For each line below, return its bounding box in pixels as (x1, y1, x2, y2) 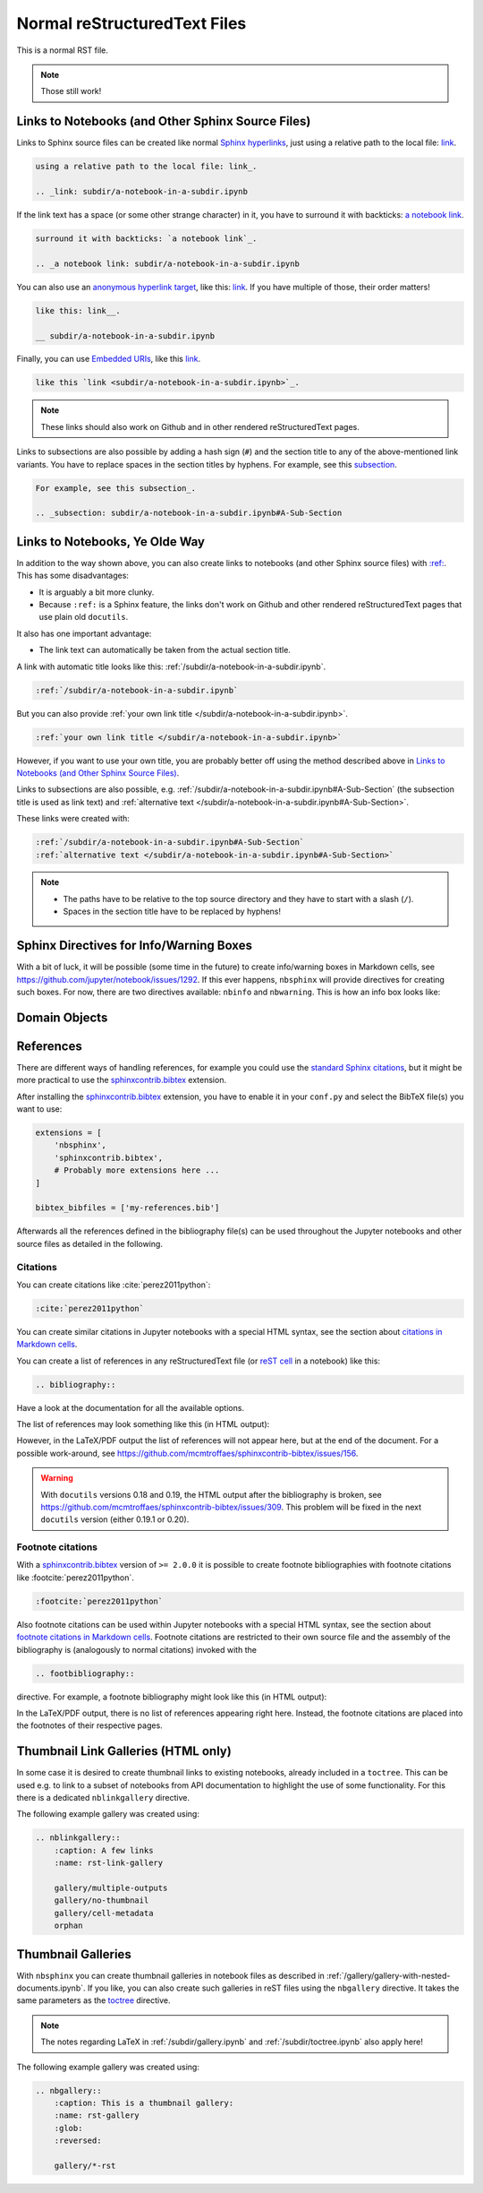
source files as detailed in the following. (16, 1238, 163, 1249)
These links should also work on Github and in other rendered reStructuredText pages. (40, 421, 360, 432)
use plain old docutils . (38, 612, 129, 623)
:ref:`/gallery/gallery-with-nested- (326, 1970, 451, 1981)
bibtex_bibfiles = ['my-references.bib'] (35, 1203, 220, 1213)
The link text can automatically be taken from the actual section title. (38, 645, 291, 656)
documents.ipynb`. (16, 1982, 86, 1993)
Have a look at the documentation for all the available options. (16, 1402, 245, 1413)
